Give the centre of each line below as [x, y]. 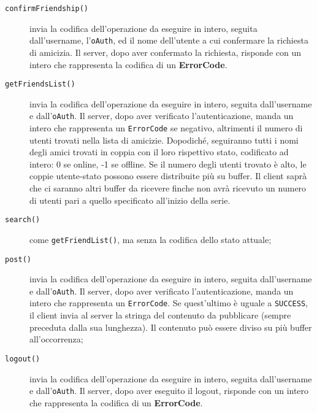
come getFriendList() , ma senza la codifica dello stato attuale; [151, 239]
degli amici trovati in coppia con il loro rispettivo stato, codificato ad [159, 152]
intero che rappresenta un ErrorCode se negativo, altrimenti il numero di [166, 128]
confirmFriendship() [47, 9]
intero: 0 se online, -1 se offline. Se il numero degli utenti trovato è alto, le [168, 164]
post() [18, 259]
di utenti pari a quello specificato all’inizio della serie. [130, 200]
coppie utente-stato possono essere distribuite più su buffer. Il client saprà [168, 176]
